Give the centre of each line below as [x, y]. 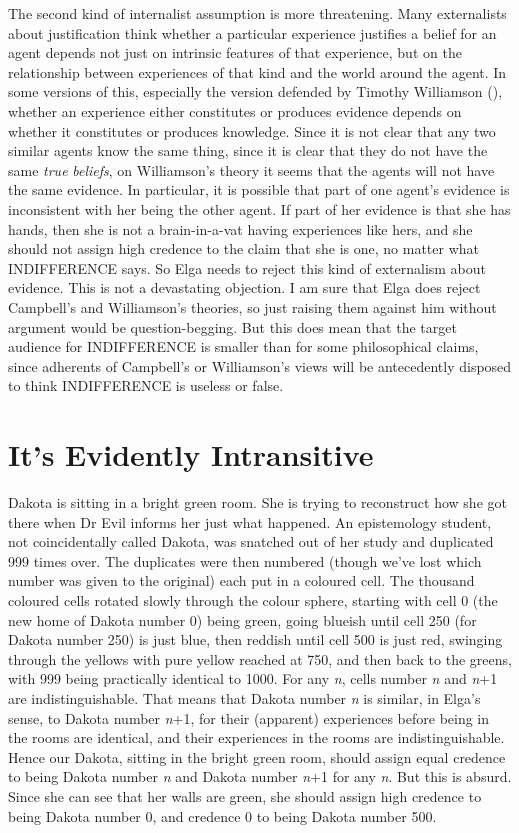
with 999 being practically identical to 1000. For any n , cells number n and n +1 [253, 678]
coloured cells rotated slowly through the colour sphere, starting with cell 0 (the [253, 599]
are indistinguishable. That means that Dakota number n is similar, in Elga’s [244, 697]
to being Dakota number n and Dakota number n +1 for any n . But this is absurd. [260, 776]
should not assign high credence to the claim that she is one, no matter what [243, 248]
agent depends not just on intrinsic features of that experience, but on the [235, 52]
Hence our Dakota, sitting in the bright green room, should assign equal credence [257, 756]
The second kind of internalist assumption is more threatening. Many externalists [257, 13]
